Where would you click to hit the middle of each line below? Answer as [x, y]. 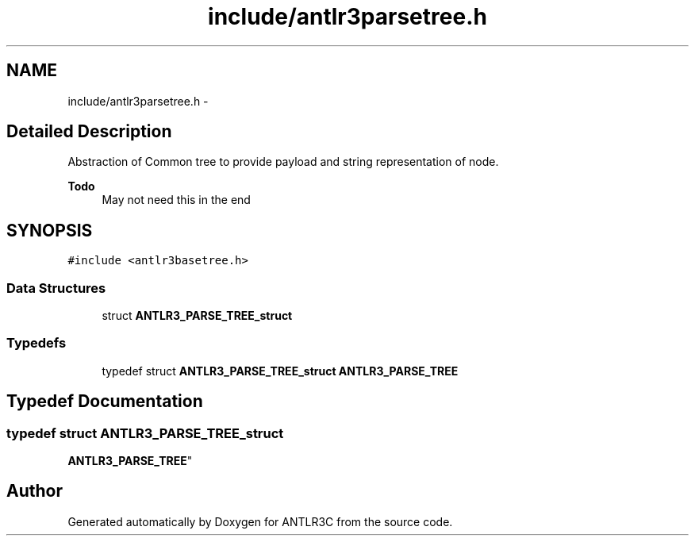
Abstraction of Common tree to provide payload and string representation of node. [283, 162]
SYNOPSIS [50, 230]
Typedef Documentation [105, 402]
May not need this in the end [176, 200]
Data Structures [56, 288]
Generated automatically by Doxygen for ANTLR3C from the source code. [260, 521]
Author [35, 491]
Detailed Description [89, 132]
